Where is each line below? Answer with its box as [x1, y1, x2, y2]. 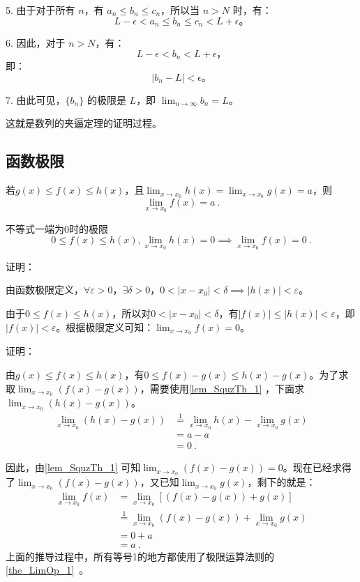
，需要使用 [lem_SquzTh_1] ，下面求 [140, 381, 304, 395]
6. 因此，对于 [6, 36, 66, 50]
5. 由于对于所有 [6, 3, 75, 17]
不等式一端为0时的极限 [6, 221, 108, 236]
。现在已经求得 [283, 460, 352, 475]
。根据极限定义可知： [56, 319, 154, 334]
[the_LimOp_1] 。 [6, 562, 89, 577]
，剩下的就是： [247, 475, 316, 489]
